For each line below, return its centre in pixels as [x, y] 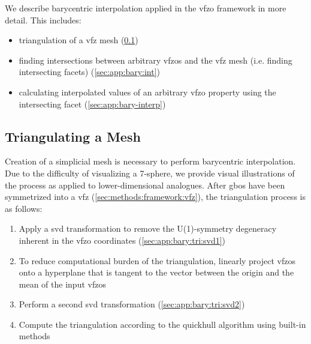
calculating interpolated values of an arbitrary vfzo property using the [147, 92]
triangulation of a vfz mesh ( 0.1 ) [78, 40]
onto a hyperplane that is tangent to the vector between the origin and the [156, 272]
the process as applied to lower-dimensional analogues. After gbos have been [145, 185]
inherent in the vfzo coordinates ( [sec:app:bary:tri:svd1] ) [122, 240]
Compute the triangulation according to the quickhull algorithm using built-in [162, 324]
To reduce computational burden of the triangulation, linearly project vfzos [157, 260]
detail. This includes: [43, 20]
